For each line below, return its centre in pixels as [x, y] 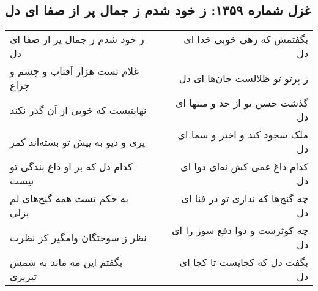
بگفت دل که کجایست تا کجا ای [244, 262]
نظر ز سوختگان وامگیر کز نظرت [78, 237]
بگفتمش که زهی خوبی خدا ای [246, 39]
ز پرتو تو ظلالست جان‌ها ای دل [243, 78]
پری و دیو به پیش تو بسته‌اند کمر [78, 142]
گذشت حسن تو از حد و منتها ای [242, 103]
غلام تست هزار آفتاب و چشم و [74, 71]
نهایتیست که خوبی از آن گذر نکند [78, 110]
